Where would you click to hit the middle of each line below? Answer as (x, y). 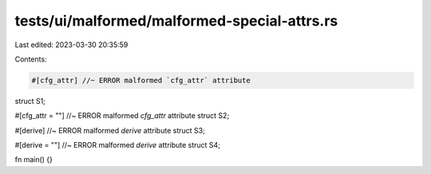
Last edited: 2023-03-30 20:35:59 (71, 45)
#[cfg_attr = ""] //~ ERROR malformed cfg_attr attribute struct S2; (122, 116)
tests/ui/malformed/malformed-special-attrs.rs (176, 21)
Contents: (31, 59)
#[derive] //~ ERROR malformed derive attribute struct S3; (110, 130)
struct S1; (30, 101)
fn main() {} (34, 160)
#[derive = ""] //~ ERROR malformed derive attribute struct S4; (118, 145)
